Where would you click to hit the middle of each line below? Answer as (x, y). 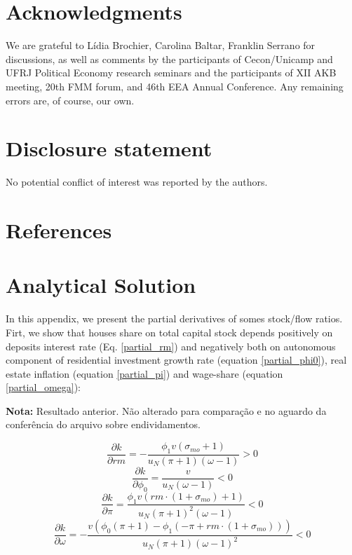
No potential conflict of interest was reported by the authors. (137, 182)
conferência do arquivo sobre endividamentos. (103, 424)
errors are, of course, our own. (70, 100)
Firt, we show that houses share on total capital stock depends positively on (169, 332)
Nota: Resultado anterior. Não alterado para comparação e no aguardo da (166, 410)
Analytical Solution (101, 285)
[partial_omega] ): (43, 387)
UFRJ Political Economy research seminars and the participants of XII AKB (171, 73)
